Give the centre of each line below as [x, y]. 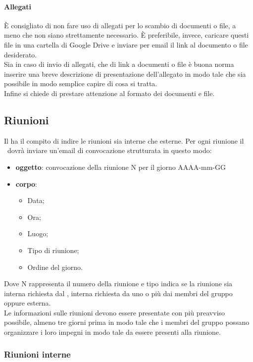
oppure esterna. [27, 303]
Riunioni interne [37, 354]
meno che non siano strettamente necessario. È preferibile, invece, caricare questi [126, 35]
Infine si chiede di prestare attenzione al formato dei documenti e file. [109, 93]
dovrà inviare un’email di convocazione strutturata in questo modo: [109, 150]
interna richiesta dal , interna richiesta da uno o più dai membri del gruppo [118, 293]
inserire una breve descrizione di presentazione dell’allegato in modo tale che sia [125, 74]
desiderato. [21, 54]
